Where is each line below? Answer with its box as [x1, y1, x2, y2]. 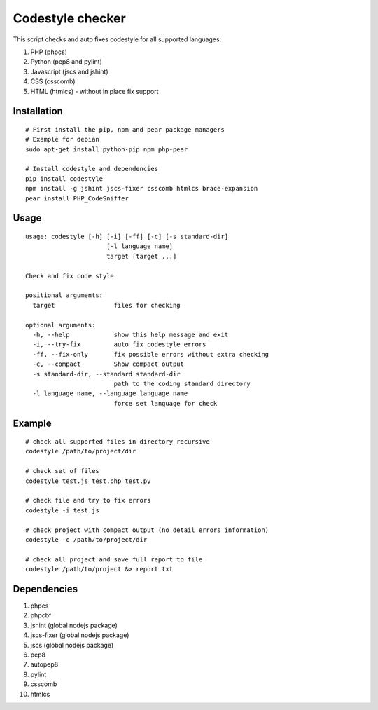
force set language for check [113, 400, 218, 407]
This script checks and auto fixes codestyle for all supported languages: [13, 35, 222, 43]
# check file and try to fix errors [25, 496, 151, 505]
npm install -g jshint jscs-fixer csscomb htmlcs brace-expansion [25, 184, 258, 193]
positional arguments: [25, 292, 104, 299]
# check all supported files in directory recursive [25, 438, 210, 446]
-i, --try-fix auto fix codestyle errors [32, 341, 206, 348]
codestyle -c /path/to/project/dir [25, 536, 148, 543]
